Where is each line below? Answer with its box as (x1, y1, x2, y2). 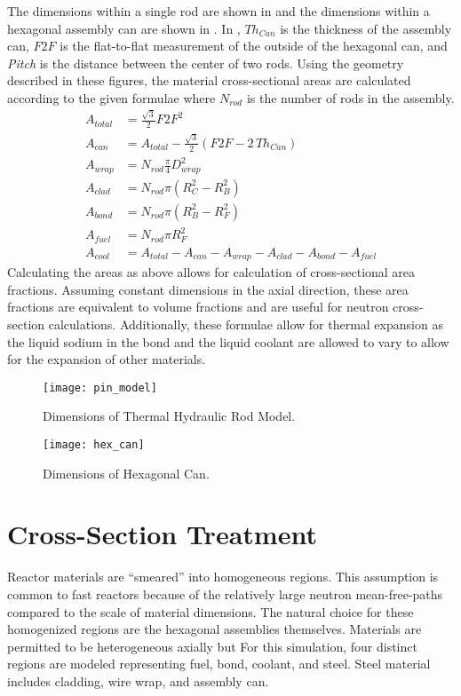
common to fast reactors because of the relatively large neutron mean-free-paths (7, 584, 443, 603)
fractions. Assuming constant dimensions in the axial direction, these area (7, 280, 409, 298)
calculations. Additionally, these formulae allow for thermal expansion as (48, 314, 443, 333)
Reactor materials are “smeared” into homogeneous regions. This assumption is (7, 567, 439, 586)
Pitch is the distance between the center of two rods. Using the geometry (7, 53, 404, 72)
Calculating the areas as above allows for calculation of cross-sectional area (7, 263, 416, 281)
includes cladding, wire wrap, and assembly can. (7, 671, 269, 690)
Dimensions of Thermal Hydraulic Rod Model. (43, 407, 296, 425)
